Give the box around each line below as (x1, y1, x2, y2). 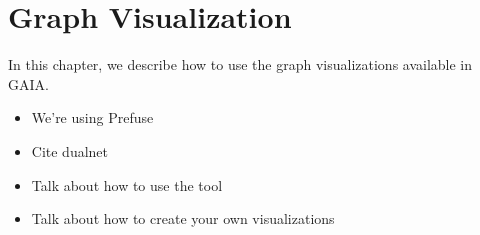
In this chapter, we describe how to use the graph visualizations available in (8, 54, 473, 75)
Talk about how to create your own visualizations (31, 208, 335, 229)
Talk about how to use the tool (31, 174, 223, 195)
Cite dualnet (31, 140, 109, 161)
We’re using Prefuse (31, 107, 154, 128)
